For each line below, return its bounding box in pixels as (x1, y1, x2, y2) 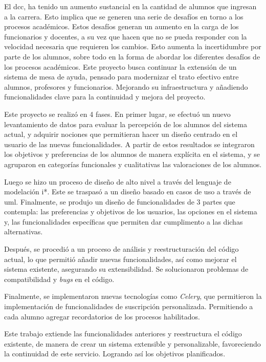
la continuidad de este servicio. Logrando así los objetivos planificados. (4, 348, 226, 359)
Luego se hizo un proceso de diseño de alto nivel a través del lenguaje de (4, 176, 231, 187)
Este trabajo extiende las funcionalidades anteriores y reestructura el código (4, 328, 242, 339)
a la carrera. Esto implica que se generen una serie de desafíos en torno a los (4, 11, 243, 22)
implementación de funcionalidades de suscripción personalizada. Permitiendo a (4, 301, 253, 312)
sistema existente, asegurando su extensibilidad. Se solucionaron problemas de (4, 264, 249, 274)
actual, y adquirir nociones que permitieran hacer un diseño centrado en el (4, 129, 238, 139)
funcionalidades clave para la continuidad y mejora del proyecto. (4, 91, 206, 102)
